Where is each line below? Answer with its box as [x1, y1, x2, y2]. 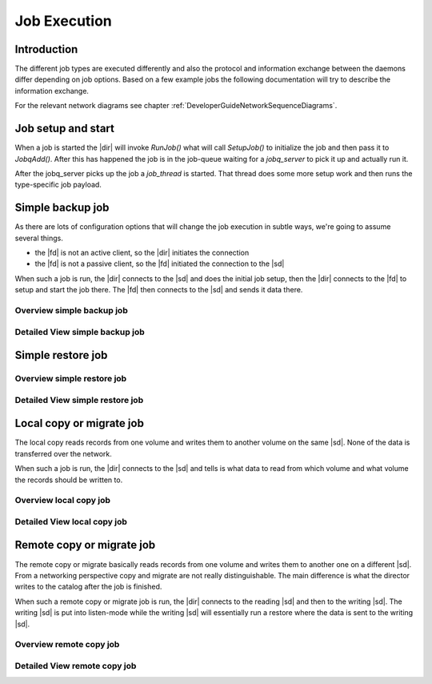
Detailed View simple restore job [14, 394, 144, 405]
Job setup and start [14, 122, 115, 135]
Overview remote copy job [14, 639, 120, 650]
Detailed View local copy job [14, 516, 128, 527]
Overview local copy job [14, 495, 111, 506]
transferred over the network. [14, 449, 112, 458]
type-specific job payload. [14, 180, 102, 190]
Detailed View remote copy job [14, 660, 137, 671]
